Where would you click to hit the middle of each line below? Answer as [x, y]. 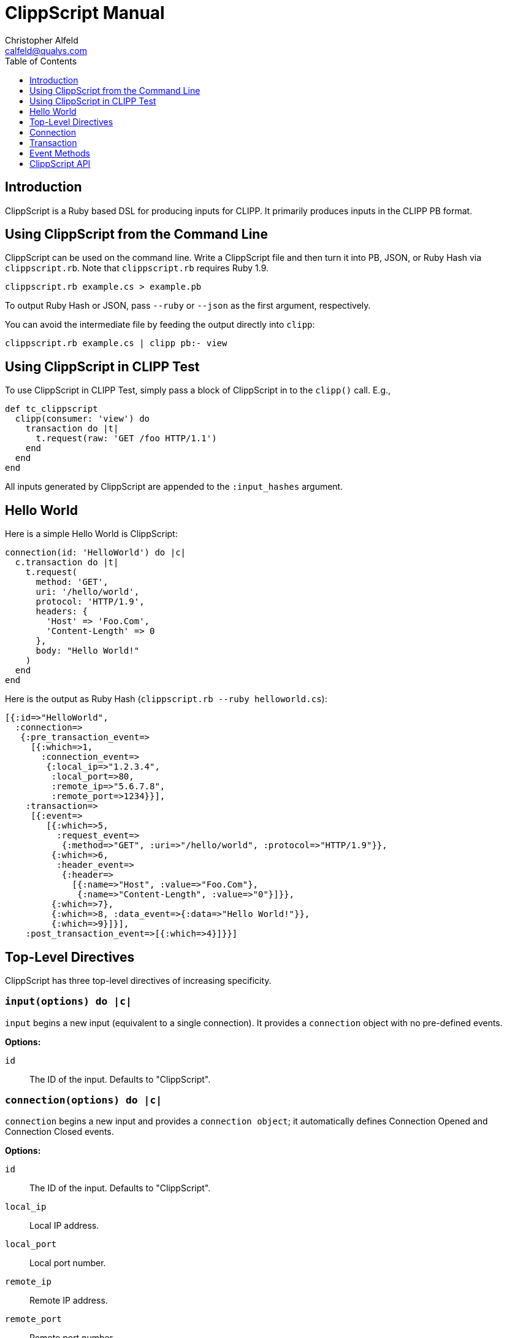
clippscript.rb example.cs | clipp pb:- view [116, 343]
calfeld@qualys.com [46, 50]
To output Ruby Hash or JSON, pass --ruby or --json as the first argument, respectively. [188, 306]
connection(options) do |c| [84, 1100]
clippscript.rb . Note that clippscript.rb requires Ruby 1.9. [137, 268]
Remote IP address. [69, 1301]
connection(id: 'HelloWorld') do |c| [96, 553]
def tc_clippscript [51, 409]
